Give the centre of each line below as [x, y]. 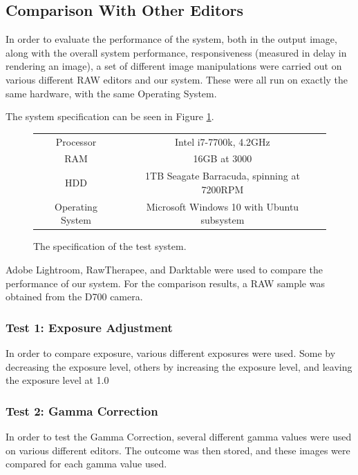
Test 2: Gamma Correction [82, 410]
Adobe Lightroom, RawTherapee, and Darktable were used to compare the [164, 269]
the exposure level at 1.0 [57, 380]
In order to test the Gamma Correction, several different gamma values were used [179, 436]
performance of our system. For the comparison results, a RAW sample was [165, 283]
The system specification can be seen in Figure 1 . [110, 116]
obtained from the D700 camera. [74, 297]
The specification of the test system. [110, 246]
